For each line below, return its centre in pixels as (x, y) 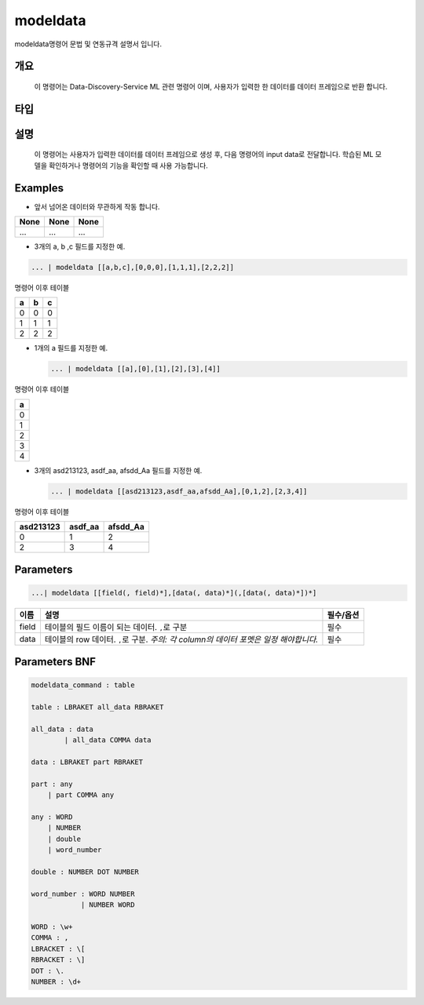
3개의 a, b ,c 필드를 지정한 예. (80, 246)
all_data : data (62, 729)
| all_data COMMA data (108, 740)
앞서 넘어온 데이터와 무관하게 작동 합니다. (97, 206)
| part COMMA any (81, 795)
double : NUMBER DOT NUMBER (85, 872)
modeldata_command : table (83, 685)
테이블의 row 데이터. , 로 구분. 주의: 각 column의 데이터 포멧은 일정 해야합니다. (181, 639)
